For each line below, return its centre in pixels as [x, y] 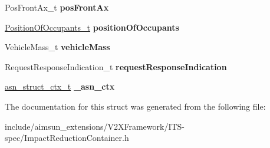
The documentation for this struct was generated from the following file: [135, 106]
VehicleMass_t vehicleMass [57, 47]
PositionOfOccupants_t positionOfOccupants [92, 27]
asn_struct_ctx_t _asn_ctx [60, 86]
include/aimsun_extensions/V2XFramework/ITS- [95, 126]
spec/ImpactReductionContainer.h [67, 138]
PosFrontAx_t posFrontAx [57, 7]
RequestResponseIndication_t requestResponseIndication [116, 66]
